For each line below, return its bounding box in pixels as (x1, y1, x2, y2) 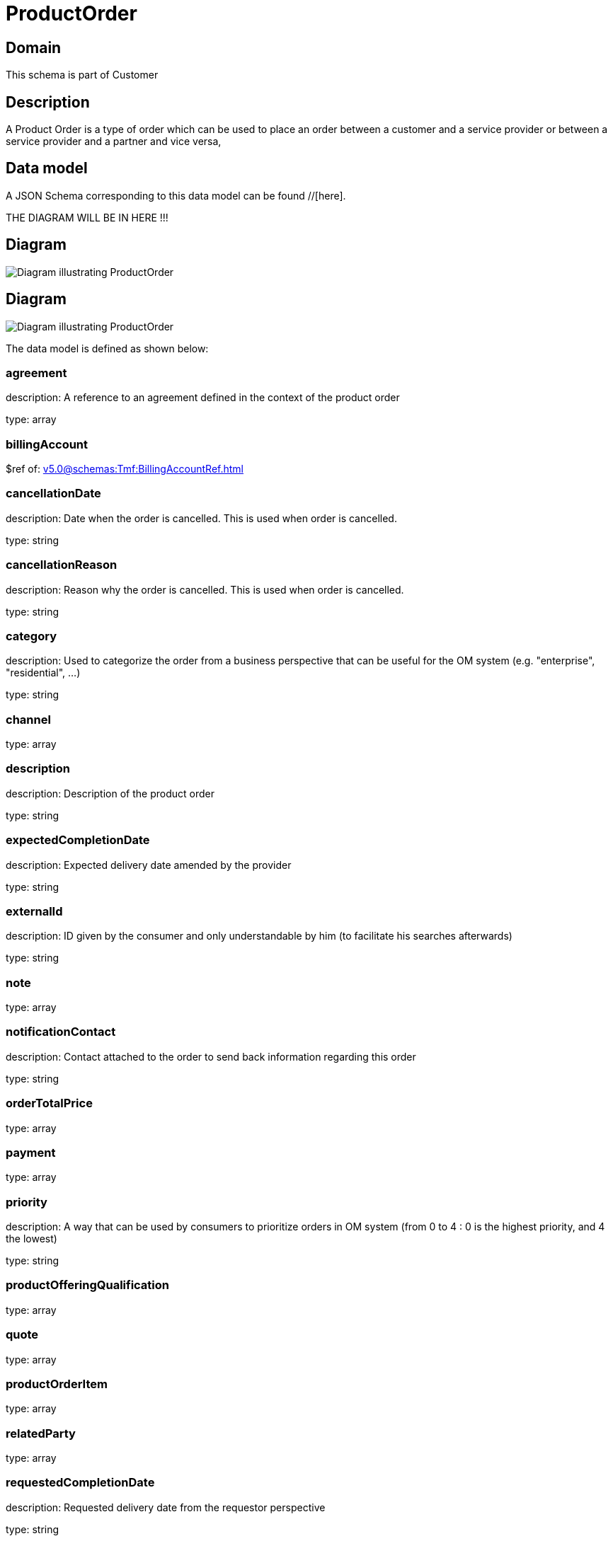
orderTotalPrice (6, 1096, 93, 1111)
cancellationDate (6, 486, 101, 501)
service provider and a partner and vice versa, (6, 135, 222, 148)
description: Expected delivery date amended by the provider (6, 858, 292, 871)
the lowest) (6, 1233, 57, 1245)
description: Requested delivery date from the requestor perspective (6, 1501, 326, 1513)
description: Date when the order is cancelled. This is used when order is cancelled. (6, 512, 397, 524)
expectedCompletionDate (6, 833, 150, 848)
